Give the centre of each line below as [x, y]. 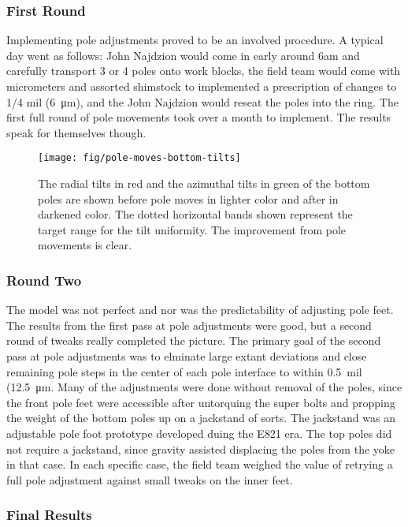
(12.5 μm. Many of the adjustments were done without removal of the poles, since [204, 387]
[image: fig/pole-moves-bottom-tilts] [139, 158]
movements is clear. [85, 245]
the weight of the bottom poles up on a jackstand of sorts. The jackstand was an [201, 418]
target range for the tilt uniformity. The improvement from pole [192, 229]
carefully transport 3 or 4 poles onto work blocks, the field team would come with [204, 71]
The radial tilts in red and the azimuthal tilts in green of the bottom [204, 183]
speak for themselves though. [76, 132]
